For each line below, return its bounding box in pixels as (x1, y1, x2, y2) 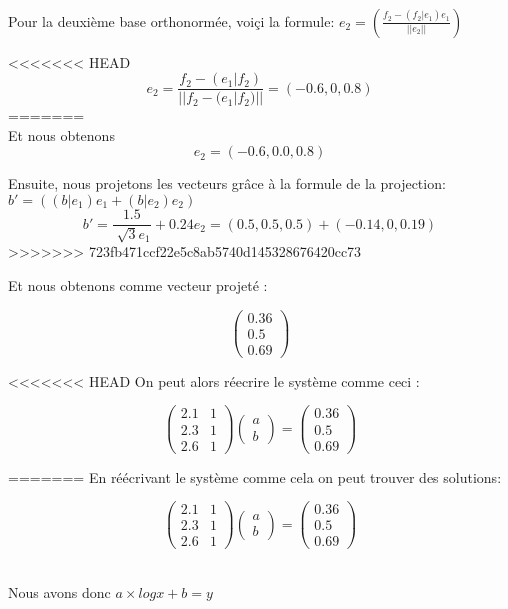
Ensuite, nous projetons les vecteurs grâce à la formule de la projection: (8, 173, 446, 194)
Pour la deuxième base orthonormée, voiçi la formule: (8, 10, 335, 31)
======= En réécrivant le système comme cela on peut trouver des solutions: (8, 466, 502, 487)
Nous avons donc (8, 581, 111, 602)
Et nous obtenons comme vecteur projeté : (8, 275, 268, 296)
